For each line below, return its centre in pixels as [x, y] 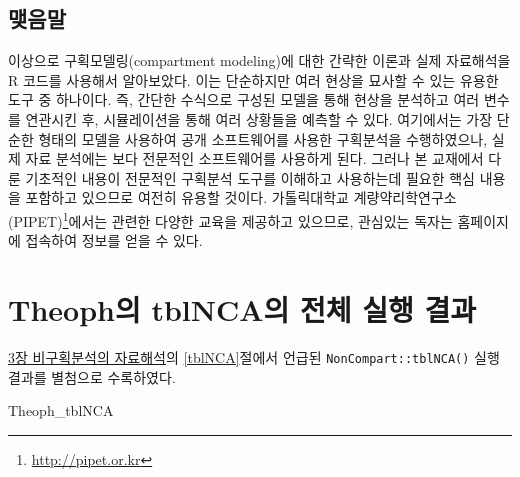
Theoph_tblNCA [61, 410]
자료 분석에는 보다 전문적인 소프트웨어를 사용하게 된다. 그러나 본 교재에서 [254, 158]
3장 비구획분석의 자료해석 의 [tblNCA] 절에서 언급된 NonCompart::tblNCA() [239, 356]
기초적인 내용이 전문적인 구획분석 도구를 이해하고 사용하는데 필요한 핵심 [250, 177]
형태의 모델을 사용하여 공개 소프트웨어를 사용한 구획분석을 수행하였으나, [263, 138]
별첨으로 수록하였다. [113, 376]
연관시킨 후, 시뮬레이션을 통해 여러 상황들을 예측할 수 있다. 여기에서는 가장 [259, 118]
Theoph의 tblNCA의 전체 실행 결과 [242, 308]
